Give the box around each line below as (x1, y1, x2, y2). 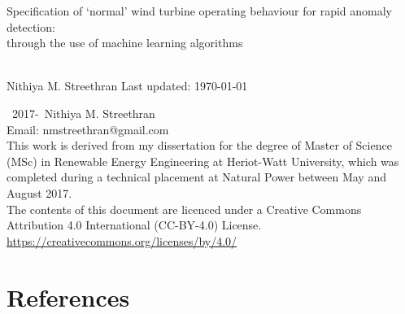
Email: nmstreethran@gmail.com (7, 120, 169, 137)
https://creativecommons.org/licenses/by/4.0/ (7, 232, 237, 249)
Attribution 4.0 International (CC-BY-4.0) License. (7, 216, 262, 233)
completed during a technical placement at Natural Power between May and (7, 168, 386, 185)
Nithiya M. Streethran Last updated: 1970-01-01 (7, 77, 248, 94)
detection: (7, 18, 55, 35)
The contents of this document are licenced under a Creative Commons (7, 200, 362, 217)
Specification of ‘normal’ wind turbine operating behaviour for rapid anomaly (7, 2, 393, 19)
